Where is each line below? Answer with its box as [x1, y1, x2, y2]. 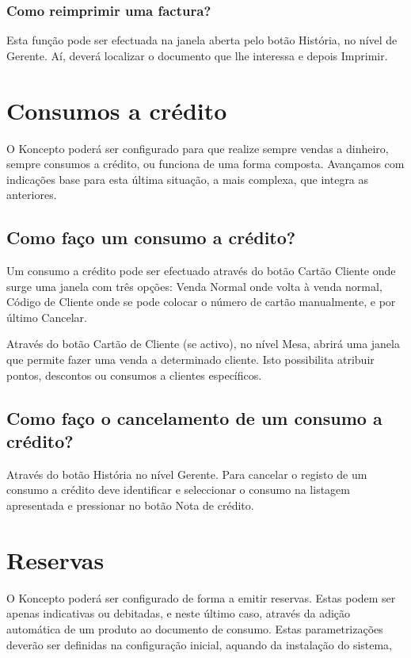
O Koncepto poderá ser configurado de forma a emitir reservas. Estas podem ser [6, 589, 396, 606]
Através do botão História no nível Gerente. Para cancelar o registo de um [6, 465, 367, 482]
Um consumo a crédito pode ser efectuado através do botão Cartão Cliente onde [6, 262, 396, 279]
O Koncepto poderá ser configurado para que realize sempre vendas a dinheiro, [6, 140, 389, 156]
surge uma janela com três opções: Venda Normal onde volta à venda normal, [6, 277, 382, 294]
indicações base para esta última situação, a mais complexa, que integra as [6, 170, 369, 187]
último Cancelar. [6, 308, 87, 325]
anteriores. [6, 186, 57, 203]
